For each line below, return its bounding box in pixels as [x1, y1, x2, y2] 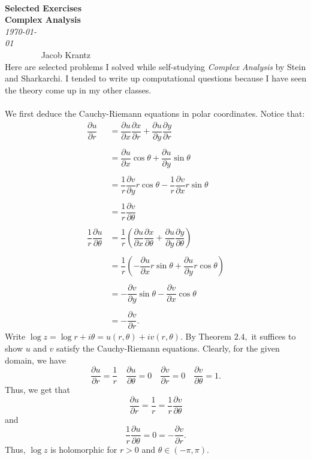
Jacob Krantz [41, 48, 90, 60]
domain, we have [5, 353, 66, 366]
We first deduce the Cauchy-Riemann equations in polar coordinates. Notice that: [5, 107, 305, 119]
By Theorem [185, 330, 231, 343]
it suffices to [251, 330, 296, 343]
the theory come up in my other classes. [5, 83, 152, 96]
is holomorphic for [50, 443, 117, 455]
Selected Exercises [5, 1, 82, 14]
